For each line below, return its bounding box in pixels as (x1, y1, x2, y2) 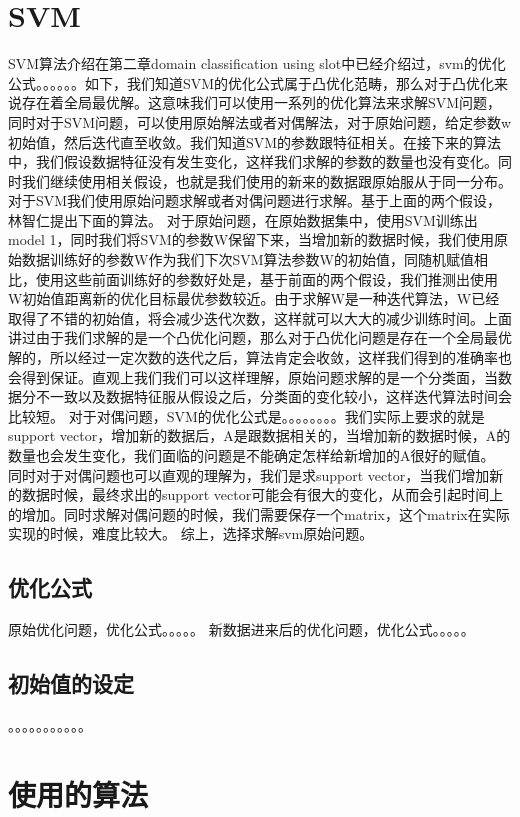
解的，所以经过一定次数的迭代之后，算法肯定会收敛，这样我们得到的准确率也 (8, 347, 512, 368)
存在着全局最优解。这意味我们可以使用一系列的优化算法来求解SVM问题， (21, 92, 502, 113)
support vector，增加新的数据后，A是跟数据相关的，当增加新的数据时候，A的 (8, 425, 511, 446)
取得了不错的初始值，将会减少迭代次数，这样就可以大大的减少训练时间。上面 (8, 307, 512, 328)
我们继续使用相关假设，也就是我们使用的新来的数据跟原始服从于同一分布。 (21, 170, 512, 191)
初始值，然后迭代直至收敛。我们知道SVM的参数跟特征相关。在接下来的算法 (8, 131, 502, 152)
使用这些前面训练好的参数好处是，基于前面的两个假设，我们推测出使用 (35, 268, 498, 289)
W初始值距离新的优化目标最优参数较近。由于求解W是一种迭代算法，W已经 (8, 288, 500, 309)
